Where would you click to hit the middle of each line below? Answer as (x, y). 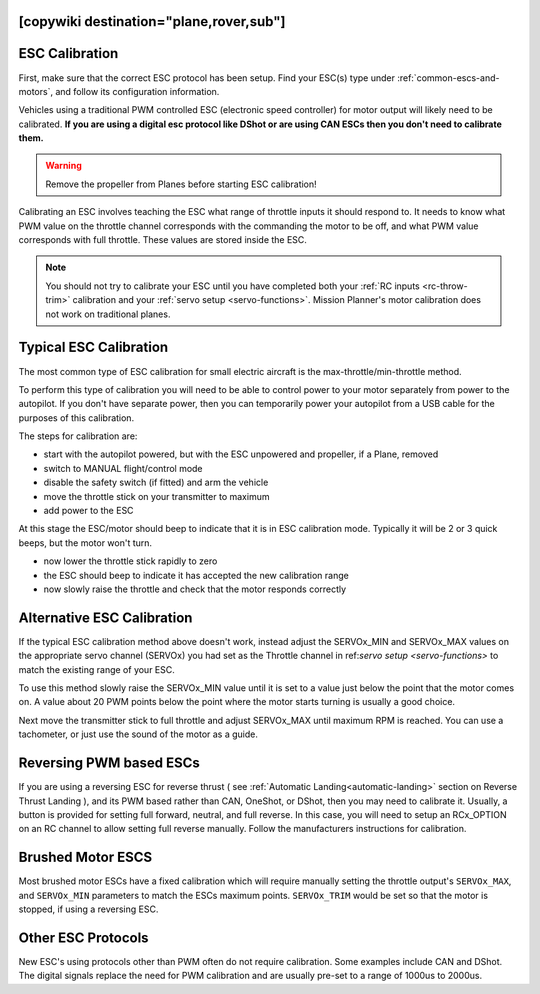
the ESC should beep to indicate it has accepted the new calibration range (196, 575)
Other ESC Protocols (83, 937)
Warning (63, 166)
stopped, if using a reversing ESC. (88, 909)
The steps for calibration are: (78, 436)
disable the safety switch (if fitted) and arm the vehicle (156, 482)
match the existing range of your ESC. (96, 669)
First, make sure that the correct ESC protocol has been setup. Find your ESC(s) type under (206, 77)
